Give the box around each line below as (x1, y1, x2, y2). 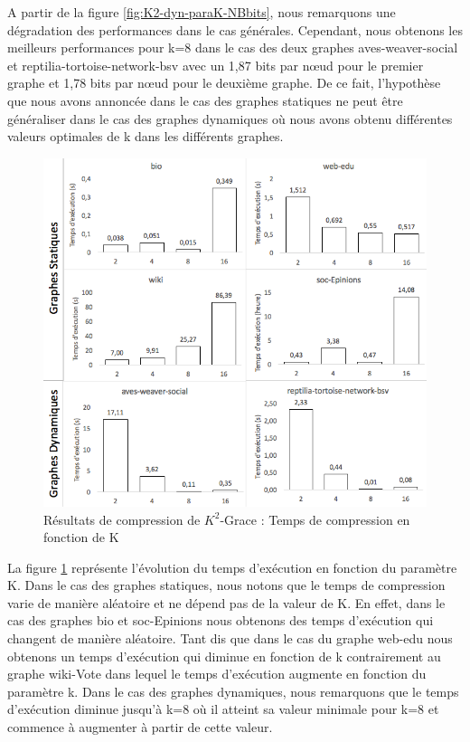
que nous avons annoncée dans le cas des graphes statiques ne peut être (7, 90, 403, 109)
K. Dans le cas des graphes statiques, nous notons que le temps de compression (7, 576, 446, 595)
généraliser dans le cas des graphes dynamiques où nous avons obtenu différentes (7, 109, 453, 128)
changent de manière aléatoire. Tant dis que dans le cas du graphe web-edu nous (7, 629, 453, 648)
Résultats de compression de (43, 509, 201, 528)
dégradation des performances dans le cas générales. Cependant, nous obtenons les (7, 20, 463, 39)
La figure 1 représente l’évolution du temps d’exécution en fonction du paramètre (7, 557, 457, 576)
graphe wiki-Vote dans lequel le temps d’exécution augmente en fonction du (7, 664, 427, 683)
